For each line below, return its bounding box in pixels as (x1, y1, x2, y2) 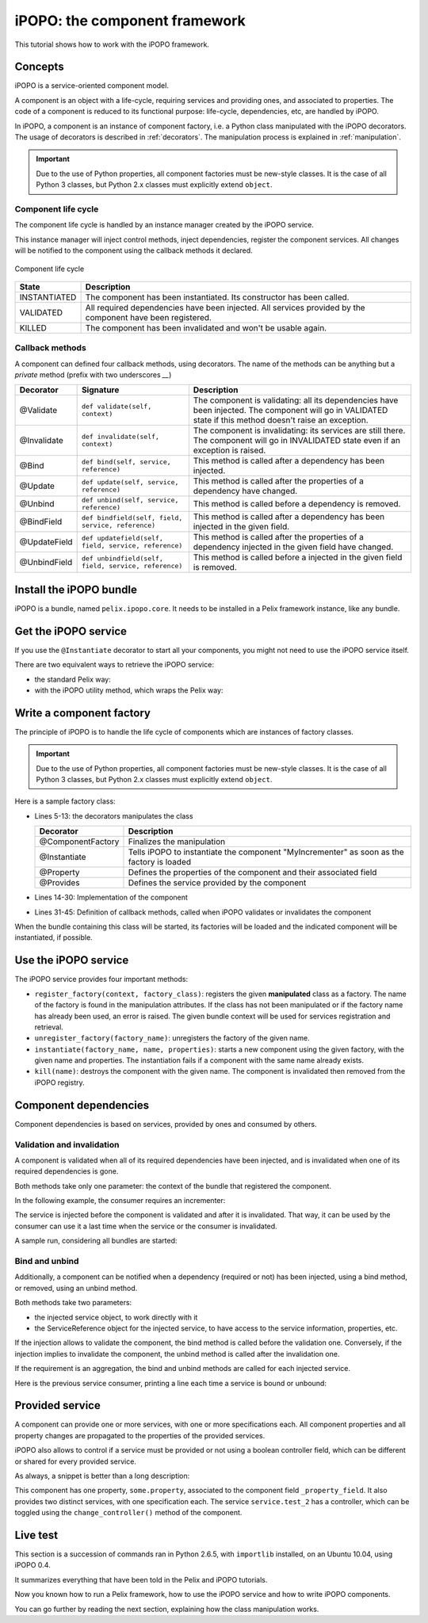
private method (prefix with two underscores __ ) (14, 370, 172, 380)
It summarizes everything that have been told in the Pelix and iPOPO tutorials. (14, 1575, 268, 1584)
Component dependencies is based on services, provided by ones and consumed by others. (14, 1119, 317, 1128)
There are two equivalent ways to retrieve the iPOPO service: (14, 660, 214, 670)
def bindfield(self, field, (81, 514, 183, 522)
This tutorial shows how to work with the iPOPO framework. (14, 40, 210, 49)
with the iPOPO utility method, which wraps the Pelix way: (34, 685, 224, 695)
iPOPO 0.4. (14, 1560, 51, 1570)
